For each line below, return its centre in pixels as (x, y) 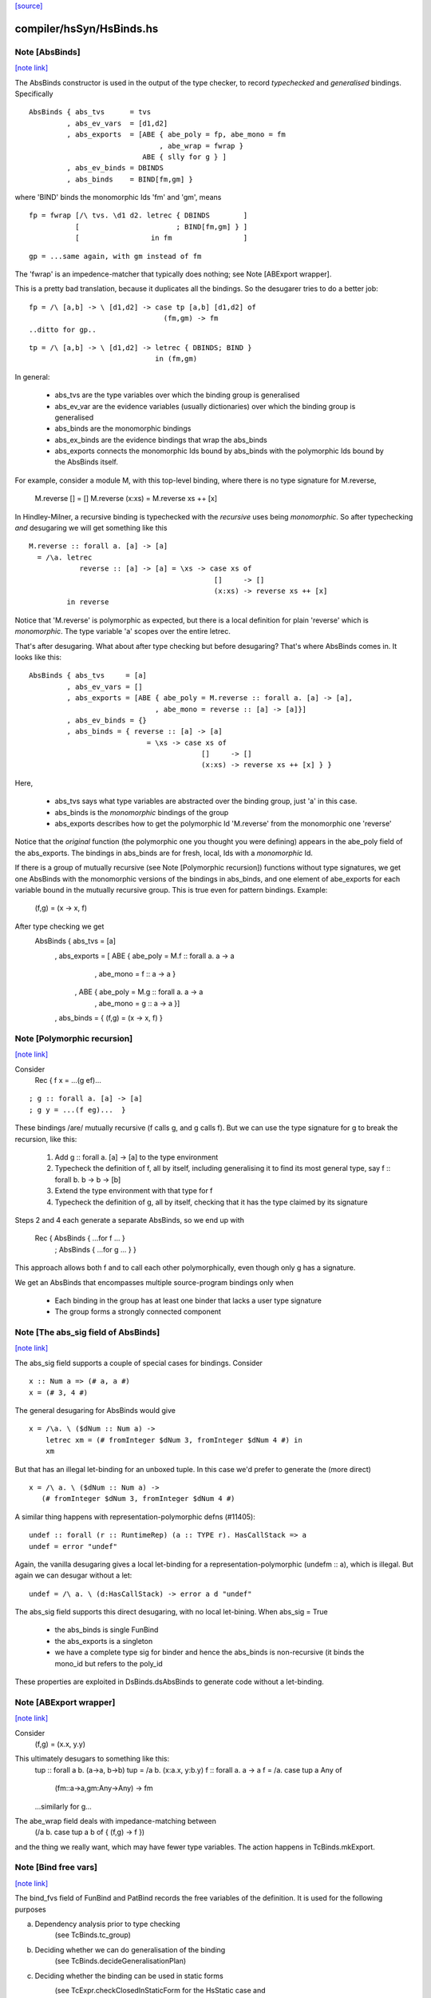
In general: (32, 376)
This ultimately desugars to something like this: (92, 1759)
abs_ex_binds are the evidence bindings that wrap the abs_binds (161, 440)
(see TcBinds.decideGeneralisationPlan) (121, 1961)
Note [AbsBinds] (47, 52)
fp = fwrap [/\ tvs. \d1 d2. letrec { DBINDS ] (138, 215)
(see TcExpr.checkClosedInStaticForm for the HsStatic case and (160, 1990)
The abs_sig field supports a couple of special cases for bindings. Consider (139, 1363)
